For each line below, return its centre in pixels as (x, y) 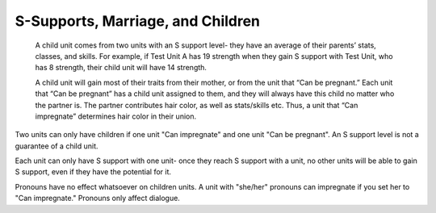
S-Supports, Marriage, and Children (138, 21)
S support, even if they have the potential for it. (93, 172)
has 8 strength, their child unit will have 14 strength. (121, 68)
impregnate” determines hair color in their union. (116, 116)
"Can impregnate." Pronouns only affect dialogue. (98, 198)
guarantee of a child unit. (57, 146)
